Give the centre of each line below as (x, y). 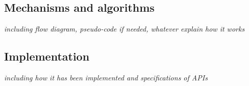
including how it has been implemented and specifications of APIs (106, 77)
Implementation (47, 56)
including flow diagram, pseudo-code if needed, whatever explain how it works (124, 29)
